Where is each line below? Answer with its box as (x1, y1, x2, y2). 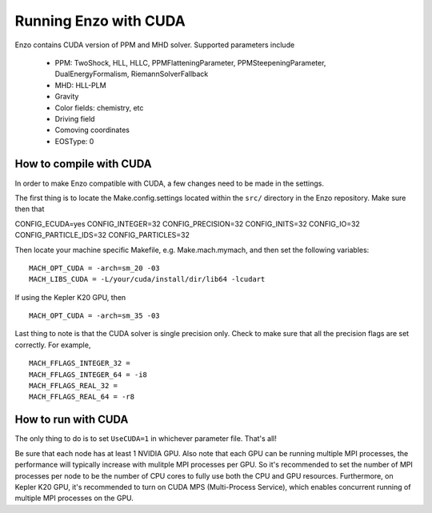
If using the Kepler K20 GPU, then (14, 292, 126, 302)
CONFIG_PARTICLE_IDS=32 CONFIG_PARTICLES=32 (14, 230, 190, 240)
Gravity (54, 92, 79, 102)
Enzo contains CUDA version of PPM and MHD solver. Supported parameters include (14, 40, 295, 50)
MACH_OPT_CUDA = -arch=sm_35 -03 (29, 311, 160, 320)
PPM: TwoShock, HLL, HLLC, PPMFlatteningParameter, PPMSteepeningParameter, (54, 58, 326, 67)
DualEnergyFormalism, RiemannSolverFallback (54, 69, 209, 79)
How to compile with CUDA (14, 157, 152, 171)
